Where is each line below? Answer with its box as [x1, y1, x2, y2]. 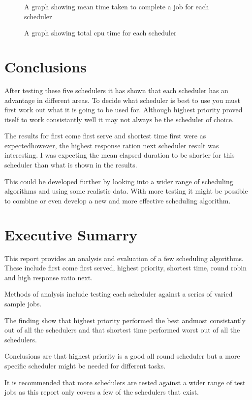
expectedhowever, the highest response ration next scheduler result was [4, 140, 219, 150]
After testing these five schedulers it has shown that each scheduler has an [4, 85, 228, 95]
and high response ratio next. [4, 272, 93, 282]
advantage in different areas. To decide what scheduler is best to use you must [4, 95, 240, 105]
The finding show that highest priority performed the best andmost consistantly [4, 315, 246, 325]
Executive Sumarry [4, 224, 137, 244]
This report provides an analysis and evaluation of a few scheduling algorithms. [4, 253, 244, 263]
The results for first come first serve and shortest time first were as [4, 131, 206, 141]
